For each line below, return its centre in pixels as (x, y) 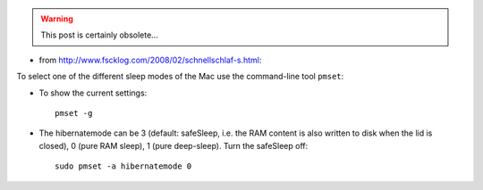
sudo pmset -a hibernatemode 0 (123, 166)
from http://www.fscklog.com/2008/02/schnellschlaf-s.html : (150, 60)
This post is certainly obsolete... (99, 35)
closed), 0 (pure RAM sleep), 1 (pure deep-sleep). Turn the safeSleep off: (174, 145)
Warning (57, 19)
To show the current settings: (93, 93)
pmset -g (74, 113)
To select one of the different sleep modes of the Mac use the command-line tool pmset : (180, 77)
